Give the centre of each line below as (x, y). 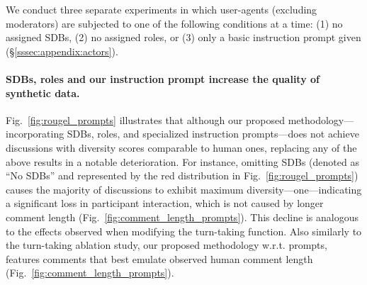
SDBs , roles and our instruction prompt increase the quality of (163, 78)
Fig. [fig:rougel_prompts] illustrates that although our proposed (145, 119)
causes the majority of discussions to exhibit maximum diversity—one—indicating (184, 189)
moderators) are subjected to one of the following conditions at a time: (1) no (174, 23)
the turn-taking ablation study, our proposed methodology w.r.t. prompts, (166, 245)
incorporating (35, 134)
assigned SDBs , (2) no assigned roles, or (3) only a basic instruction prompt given (183, 37)
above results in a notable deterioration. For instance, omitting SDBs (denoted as (182, 161)
